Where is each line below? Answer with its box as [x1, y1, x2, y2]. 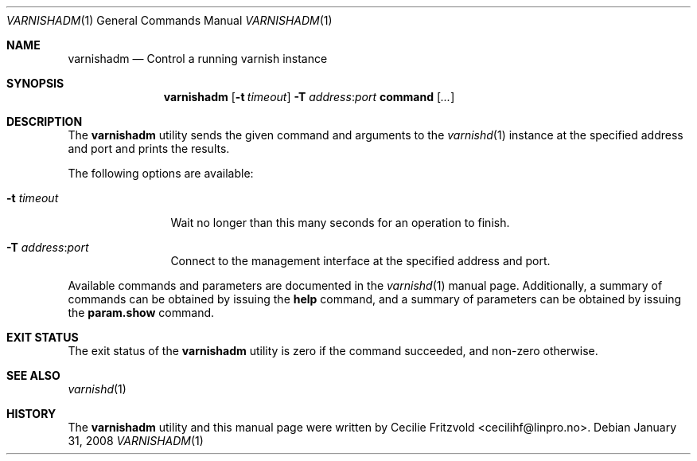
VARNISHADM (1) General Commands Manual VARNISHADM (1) [6, 14, 333, 27]
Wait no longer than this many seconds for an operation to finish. [170, 216, 510, 229]
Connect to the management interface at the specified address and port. [170, 254, 551, 268]
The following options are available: [68, 166, 254, 180]
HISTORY [6, 407, 56, 420]
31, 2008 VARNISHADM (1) [68, 434, 204, 447]
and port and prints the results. [68, 142, 230, 155]
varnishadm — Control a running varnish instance [68, 52, 328, 65]
